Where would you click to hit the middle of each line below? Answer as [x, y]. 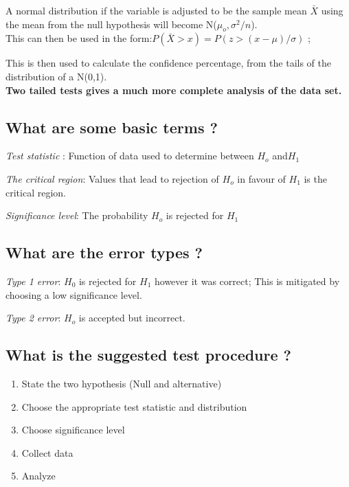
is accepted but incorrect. [132, 318]
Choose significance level [73, 430]
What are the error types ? [104, 252]
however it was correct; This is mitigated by [247, 281]
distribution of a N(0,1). [56, 76]
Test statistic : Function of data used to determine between [130, 156]
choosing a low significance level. [74, 294]
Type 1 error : [33, 281]
